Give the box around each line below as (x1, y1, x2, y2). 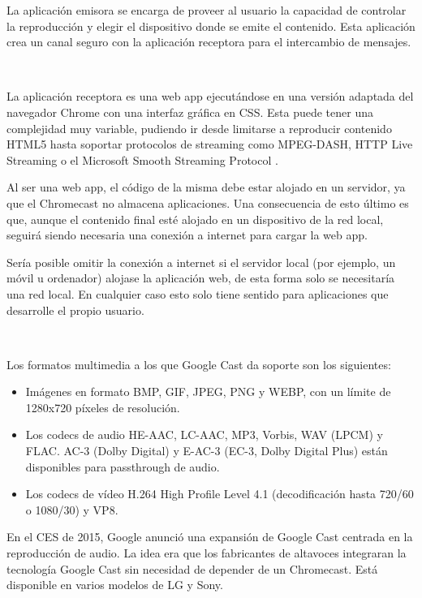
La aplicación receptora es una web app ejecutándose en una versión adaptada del (6, 88, 414, 105)
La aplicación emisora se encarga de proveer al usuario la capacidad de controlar (6, 2, 407, 18)
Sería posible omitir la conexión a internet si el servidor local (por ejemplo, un (6, 253, 396, 270)
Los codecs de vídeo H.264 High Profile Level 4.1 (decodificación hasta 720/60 (25, 485, 414, 502)
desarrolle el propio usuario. (6, 301, 144, 318)
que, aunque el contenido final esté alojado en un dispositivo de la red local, (6, 210, 384, 227)
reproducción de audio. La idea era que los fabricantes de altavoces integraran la (6, 544, 407, 561)
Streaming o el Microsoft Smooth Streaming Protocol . (6, 151, 278, 168)
